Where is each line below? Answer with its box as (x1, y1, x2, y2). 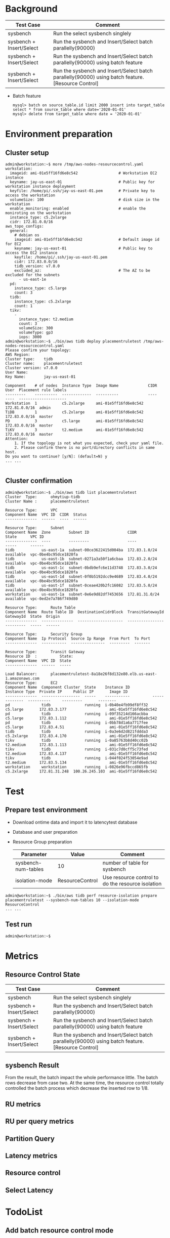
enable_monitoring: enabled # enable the (10, 206, 146, 211)
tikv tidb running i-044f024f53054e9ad (5, 755, 148, 760)
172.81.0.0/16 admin (5, 405, 51, 410)
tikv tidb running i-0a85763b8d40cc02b (5, 738, 148, 743)
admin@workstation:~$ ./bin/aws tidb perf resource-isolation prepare (5, 893, 157, 898)
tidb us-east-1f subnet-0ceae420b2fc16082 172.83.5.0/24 (5, 583, 157, 588)
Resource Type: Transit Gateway (5, 649, 85, 654)
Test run (5, 920, 32, 929)
